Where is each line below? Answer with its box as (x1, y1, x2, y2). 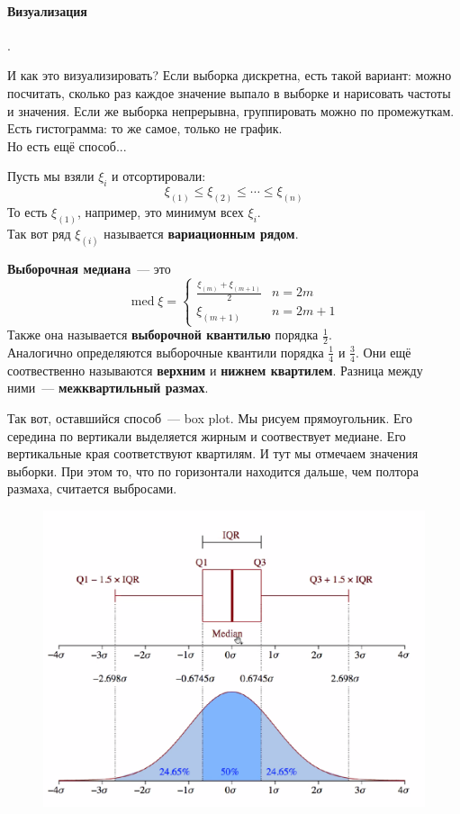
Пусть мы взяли (7, 167, 95, 185)
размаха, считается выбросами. (7, 479, 177, 498)
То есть (7, 203, 48, 222)
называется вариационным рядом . (104, 223, 299, 242)
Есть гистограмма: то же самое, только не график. (7, 119, 283, 138)
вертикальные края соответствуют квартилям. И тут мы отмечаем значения (7, 444, 419, 463)
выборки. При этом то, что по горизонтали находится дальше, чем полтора (7, 461, 419, 480)
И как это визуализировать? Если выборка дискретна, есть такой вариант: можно (7, 66, 452, 85)
